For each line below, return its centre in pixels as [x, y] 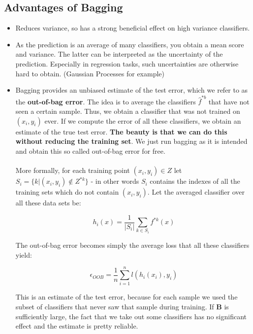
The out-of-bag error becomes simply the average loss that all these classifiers [132, 245]
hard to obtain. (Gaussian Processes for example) [90, 73]
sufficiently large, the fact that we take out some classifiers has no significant [131, 316]
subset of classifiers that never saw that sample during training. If [115, 306]
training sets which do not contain [67, 192]
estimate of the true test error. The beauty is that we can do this [121, 131]
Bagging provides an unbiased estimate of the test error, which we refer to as [132, 90]
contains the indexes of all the [195, 181]
